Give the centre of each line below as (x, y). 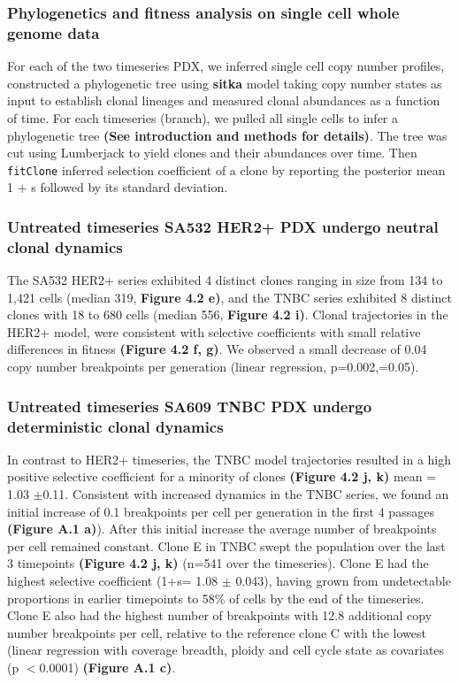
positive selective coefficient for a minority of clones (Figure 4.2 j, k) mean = (222, 476)
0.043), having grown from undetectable (343, 580)
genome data (54, 32)
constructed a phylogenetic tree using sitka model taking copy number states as (225, 83)
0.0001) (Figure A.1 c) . (107, 667)
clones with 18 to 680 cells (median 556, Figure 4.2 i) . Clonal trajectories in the (228, 315)
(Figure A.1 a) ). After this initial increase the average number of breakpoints (222, 529)
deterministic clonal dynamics (115, 426)
